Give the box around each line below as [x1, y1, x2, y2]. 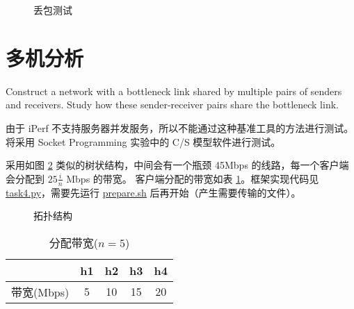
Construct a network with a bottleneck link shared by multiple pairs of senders [6, 83, 342, 98]
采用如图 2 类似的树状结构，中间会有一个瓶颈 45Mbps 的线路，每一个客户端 [6, 158, 349, 172]
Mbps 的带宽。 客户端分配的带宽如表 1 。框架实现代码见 [66, 171, 319, 185]
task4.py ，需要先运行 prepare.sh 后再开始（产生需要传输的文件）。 [6, 185, 301, 199]
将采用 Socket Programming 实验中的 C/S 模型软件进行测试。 [6, 134, 281, 149]
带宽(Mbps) [11, 283, 70, 300]
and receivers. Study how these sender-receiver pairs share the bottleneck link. [6, 97, 339, 112]
